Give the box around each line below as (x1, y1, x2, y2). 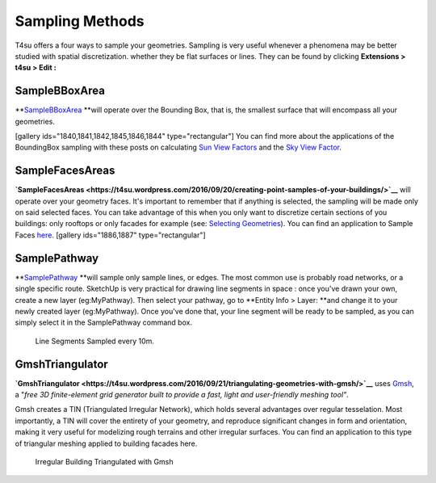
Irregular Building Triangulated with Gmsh (35, 456, 174, 466)
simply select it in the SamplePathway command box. (15, 317, 193, 327)
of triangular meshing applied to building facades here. (15, 439, 198, 448)
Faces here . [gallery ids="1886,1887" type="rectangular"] (15, 230, 206, 240)
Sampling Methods (15, 12, 145, 30)
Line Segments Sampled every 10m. (35, 336, 155, 346)
